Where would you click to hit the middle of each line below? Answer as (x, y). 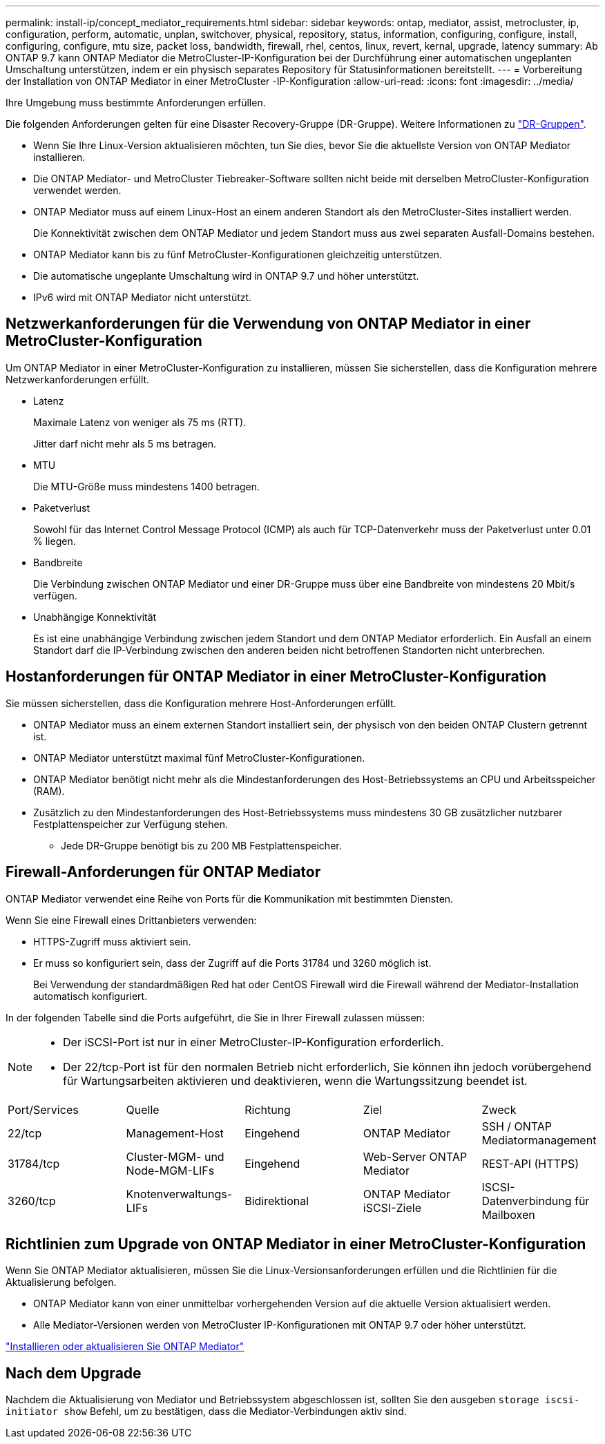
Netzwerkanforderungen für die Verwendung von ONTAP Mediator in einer (268, 324)
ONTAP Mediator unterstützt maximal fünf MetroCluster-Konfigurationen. (199, 758)
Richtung (268, 1109)
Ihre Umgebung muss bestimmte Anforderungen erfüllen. (136, 103)
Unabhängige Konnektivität (95, 617)
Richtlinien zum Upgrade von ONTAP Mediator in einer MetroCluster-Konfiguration (296, 1244)
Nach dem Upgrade (74, 1373)
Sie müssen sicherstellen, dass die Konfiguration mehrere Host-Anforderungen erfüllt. (201, 703)
